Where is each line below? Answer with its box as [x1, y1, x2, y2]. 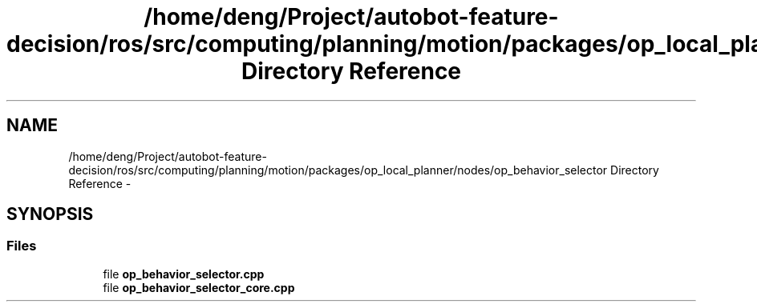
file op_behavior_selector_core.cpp [103, 280, 295, 294]
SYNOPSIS [6, 204, 94, 225]
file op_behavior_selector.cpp [103, 266, 265, 281]
